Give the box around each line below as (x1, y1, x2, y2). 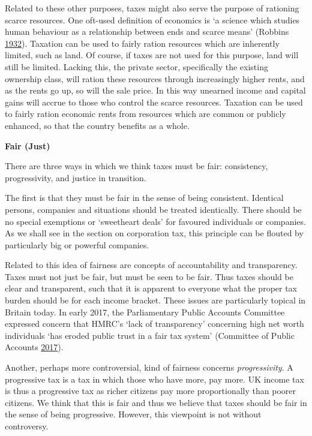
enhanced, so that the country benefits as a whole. (5, 119, 190, 131)
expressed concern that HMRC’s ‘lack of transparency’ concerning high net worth (5, 317, 304, 330)
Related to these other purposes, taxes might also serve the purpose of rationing (5, 2, 299, 14)
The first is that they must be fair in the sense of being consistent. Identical (5, 191, 284, 204)
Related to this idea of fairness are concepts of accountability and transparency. (5, 258, 298, 271)
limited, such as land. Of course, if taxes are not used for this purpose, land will (5, 49, 299, 61)
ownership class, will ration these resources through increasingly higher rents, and (5, 72, 305, 85)
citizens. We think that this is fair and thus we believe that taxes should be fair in (5, 396, 307, 408)
